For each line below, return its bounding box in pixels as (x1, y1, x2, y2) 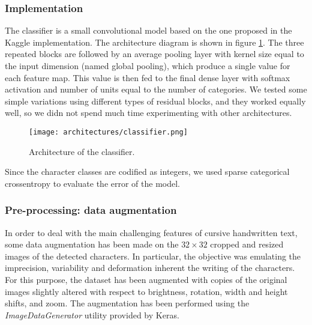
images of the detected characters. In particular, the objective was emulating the (5, 249, 301, 262)
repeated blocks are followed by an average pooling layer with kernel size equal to (5, 47, 304, 60)
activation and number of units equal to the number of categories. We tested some (5, 83, 307, 96)
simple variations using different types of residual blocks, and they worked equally (5, 94, 306, 107)
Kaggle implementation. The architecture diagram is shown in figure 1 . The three (5, 35, 304, 48)
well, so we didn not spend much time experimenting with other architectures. (5, 106, 292, 119)
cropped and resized (210, 238, 284, 251)
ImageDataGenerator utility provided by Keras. (5, 308, 179, 321)
